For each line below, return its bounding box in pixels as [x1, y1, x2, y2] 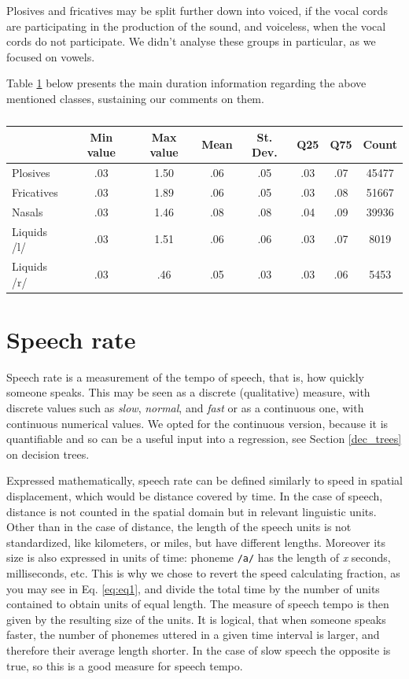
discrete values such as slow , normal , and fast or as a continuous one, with [6, 399, 364, 415]
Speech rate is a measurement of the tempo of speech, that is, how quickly [6, 368, 364, 385]
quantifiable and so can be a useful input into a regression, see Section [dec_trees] [6, 430, 402, 447]
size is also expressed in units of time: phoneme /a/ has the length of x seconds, [6, 549, 391, 566]
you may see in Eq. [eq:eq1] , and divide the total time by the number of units [6, 580, 380, 596]
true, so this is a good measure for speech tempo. [6, 657, 243, 673]
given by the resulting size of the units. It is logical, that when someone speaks [6, 611, 386, 627]
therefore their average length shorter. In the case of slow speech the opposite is [6, 641, 391, 658]
